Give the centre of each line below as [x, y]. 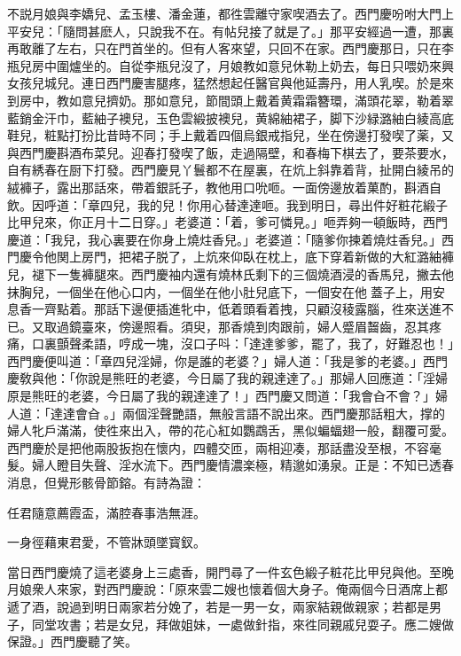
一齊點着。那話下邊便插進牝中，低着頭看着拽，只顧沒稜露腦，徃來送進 [236, 309]
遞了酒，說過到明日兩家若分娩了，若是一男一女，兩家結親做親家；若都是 [218, 606]
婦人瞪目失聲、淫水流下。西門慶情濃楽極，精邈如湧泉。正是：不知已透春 [242, 465]
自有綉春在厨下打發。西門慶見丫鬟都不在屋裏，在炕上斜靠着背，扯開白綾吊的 [230, 170]
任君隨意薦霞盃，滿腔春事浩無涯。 [106, 512]
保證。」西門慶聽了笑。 [72, 641]
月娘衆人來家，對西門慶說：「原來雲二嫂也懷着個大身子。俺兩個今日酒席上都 [227, 589]
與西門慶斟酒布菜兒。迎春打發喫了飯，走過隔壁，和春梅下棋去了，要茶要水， [230, 152]
